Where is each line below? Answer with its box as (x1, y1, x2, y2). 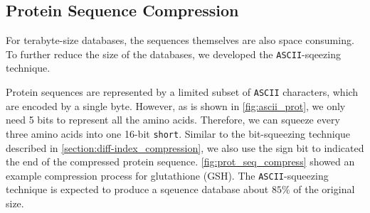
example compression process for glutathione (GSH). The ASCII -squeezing (6, 168, 329, 182)
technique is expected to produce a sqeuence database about (6, 182, 269, 197)
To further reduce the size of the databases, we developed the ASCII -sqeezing (6, 46, 341, 61)
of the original (293, 182, 355, 197)
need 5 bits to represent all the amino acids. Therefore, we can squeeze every (6, 112, 340, 127)
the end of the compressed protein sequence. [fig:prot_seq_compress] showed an (6, 154, 355, 169)
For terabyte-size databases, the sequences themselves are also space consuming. (6, 33, 354, 48)
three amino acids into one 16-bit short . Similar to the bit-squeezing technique (6, 126, 351, 141)
